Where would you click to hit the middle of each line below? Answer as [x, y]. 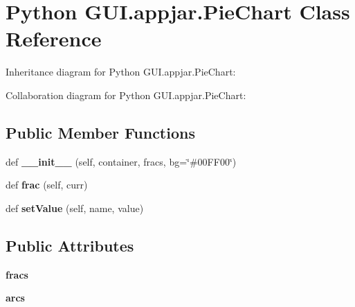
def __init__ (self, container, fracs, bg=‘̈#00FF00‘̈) [121, 161]
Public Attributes [70, 245]
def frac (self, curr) [47, 185]
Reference [54, 38]
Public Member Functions [100, 132]
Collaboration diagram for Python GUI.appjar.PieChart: [126, 95]
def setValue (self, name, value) [75, 208]
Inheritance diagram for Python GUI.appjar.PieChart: [121, 72]
